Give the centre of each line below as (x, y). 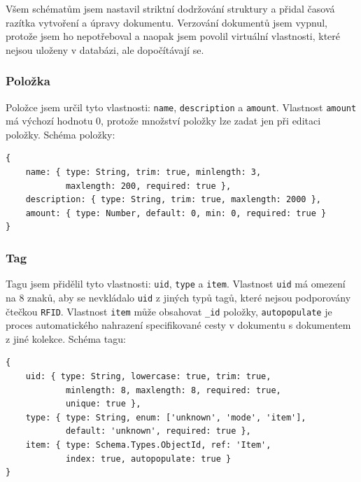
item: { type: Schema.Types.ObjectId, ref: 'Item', (148, 445)
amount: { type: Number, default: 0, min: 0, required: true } (176, 213)
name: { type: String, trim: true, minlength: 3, (143, 172)
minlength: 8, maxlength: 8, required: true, (173, 390)
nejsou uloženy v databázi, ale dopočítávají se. (105, 49)
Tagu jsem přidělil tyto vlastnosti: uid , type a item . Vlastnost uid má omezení (176, 284)
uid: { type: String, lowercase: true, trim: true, (148, 376)
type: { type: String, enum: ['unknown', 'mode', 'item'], (166, 417)
